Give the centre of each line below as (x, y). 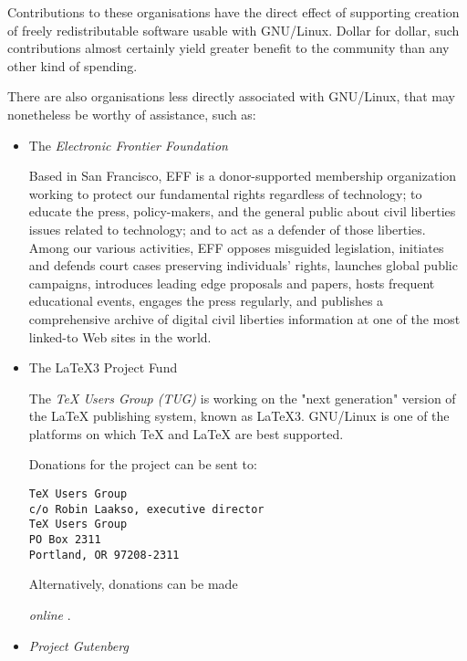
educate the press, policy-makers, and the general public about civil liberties (242, 211)
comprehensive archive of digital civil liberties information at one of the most (244, 318)
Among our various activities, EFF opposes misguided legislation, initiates (236, 247)
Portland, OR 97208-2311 (104, 555)
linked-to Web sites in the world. (120, 336)
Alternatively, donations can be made (133, 584)
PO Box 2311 (65, 540)
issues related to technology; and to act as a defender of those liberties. (227, 229)
